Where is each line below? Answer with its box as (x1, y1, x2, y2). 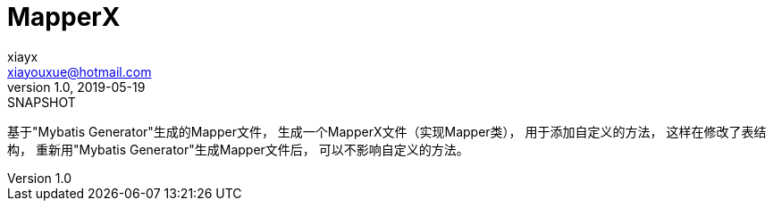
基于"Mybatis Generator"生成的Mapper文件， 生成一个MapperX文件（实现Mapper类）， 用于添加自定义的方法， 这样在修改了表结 (7, 123, 767, 139)
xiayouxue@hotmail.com (7, 63, 152, 79)
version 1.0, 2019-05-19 (7, 79, 146, 95)
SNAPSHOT (7, 94, 76, 110)
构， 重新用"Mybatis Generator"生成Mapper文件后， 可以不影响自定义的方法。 (7, 141, 469, 157)
